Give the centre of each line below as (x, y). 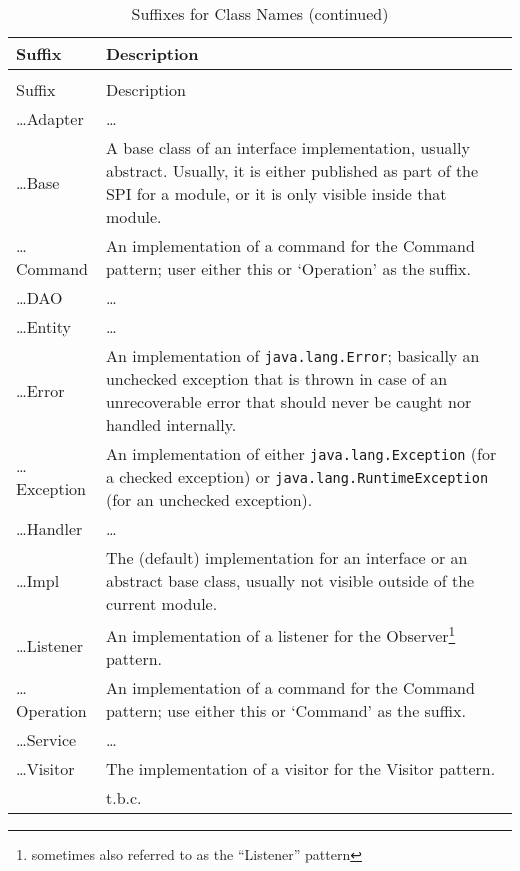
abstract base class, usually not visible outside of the (290, 580)
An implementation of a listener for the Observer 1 (280, 634)
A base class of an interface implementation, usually (287, 147)
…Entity (43, 326)
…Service (46, 740)
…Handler (49, 528)
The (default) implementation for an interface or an (286, 557)
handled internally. (171, 424)
